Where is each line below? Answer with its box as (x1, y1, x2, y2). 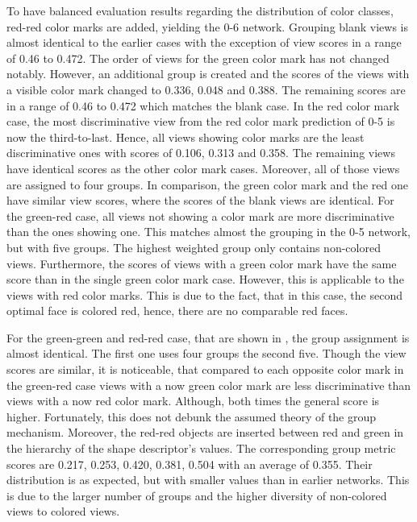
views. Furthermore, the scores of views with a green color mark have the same (6, 255, 397, 271)
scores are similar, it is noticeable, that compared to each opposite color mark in (6, 361, 404, 378)
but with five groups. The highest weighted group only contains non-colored (6, 238, 381, 255)
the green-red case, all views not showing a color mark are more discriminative (6, 207, 394, 224)
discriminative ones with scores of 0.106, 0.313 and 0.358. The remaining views (6, 144, 395, 161)
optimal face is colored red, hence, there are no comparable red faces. (6, 302, 348, 319)
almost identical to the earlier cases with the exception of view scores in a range (6, 34, 402, 51)
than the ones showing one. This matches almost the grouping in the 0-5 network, (6, 223, 411, 240)
